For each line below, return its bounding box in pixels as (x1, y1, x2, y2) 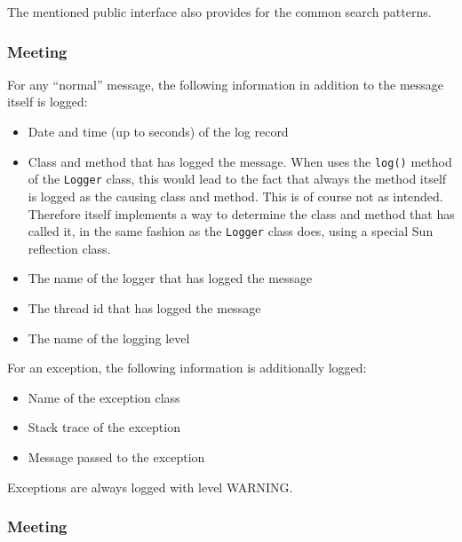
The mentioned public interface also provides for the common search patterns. (7, 3, 432, 20)
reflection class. (28, 239, 111, 257)
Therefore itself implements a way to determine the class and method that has (28, 204, 455, 223)
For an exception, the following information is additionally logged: (7, 358, 367, 377)
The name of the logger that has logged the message (28, 269, 313, 287)
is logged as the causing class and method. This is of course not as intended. (28, 186, 443, 205)
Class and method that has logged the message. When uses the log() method (28, 152, 452, 170)
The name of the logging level (28, 328, 190, 347)
